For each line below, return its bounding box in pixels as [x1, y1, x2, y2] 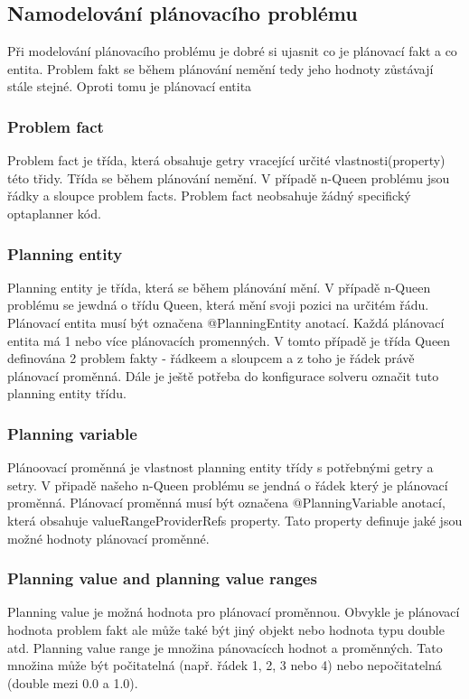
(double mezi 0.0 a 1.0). [7, 673, 138, 692]
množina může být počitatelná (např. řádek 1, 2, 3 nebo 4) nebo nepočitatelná [7, 656, 442, 675]
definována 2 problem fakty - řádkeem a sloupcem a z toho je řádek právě [7, 349, 415, 368]
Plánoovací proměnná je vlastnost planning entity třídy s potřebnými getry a [7, 458, 434, 477]
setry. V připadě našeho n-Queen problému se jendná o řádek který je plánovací [7, 475, 448, 494]
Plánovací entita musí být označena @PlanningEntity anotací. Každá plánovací [7, 312, 445, 331]
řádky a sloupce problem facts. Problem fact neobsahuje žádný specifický [7, 186, 411, 205]
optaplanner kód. [7, 203, 101, 222]
